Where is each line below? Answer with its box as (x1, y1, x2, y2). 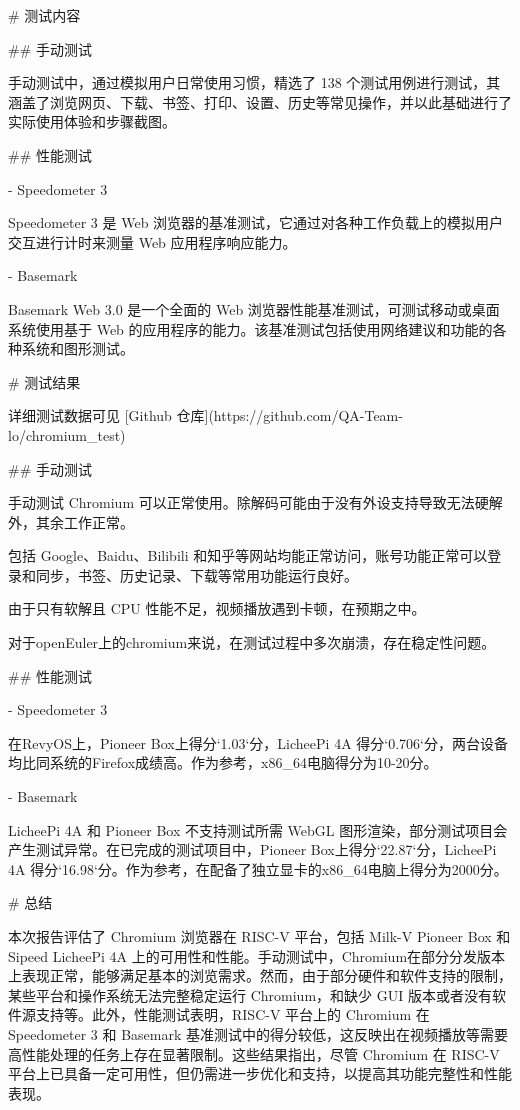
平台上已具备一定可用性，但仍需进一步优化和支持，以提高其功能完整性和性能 (8, 1063, 512, 1084)
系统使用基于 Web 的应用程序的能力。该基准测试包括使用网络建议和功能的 (8, 318, 493, 339)
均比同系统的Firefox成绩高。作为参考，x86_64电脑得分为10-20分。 (8, 752, 438, 773)
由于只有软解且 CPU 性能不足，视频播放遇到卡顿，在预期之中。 (8, 598, 426, 619)
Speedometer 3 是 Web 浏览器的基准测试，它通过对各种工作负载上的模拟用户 (8, 212, 504, 233)
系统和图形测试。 (21, 338, 134, 359)
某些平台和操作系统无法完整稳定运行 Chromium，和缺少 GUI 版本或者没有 (8, 984, 492, 1005)
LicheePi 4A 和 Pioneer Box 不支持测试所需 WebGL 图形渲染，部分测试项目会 (8, 819, 508, 840)
